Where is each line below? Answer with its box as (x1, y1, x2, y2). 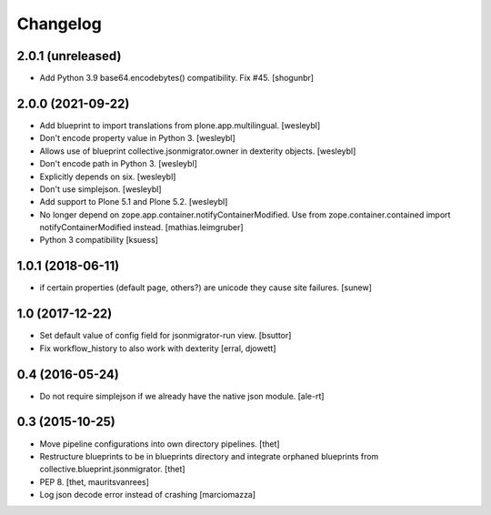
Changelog (16, 14, 102, 34)
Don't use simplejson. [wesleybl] (39, 183, 162, 195)
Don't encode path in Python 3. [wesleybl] (39, 158, 197, 169)
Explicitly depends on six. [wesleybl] (39, 171, 176, 182)
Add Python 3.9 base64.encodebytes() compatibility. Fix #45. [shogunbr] (39, 73, 314, 84)
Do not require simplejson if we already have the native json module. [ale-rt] (39, 390, 325, 401)
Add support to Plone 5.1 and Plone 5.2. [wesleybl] (39, 197, 228, 207)
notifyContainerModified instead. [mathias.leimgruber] (39, 222, 245, 233)
